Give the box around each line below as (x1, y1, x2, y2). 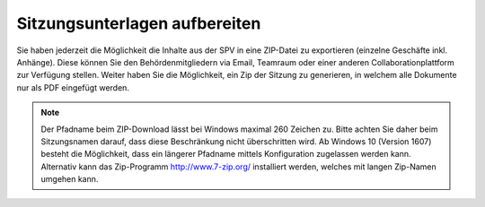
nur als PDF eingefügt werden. (16, 82, 130, 93)
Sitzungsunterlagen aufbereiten (16, 13, 261, 33)
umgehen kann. (40, 174, 99, 185)
